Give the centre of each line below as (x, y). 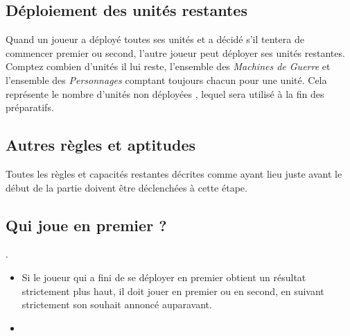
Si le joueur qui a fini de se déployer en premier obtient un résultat (164, 277)
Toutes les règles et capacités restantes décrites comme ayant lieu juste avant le (174, 173)
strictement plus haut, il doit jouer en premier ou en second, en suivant (173, 291)
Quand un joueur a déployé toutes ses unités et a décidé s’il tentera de (155, 39)
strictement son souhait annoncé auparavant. (117, 304)
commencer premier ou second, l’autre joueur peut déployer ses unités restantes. (175, 52)
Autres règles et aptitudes (100, 145)
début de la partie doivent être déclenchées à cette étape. (126, 187)
